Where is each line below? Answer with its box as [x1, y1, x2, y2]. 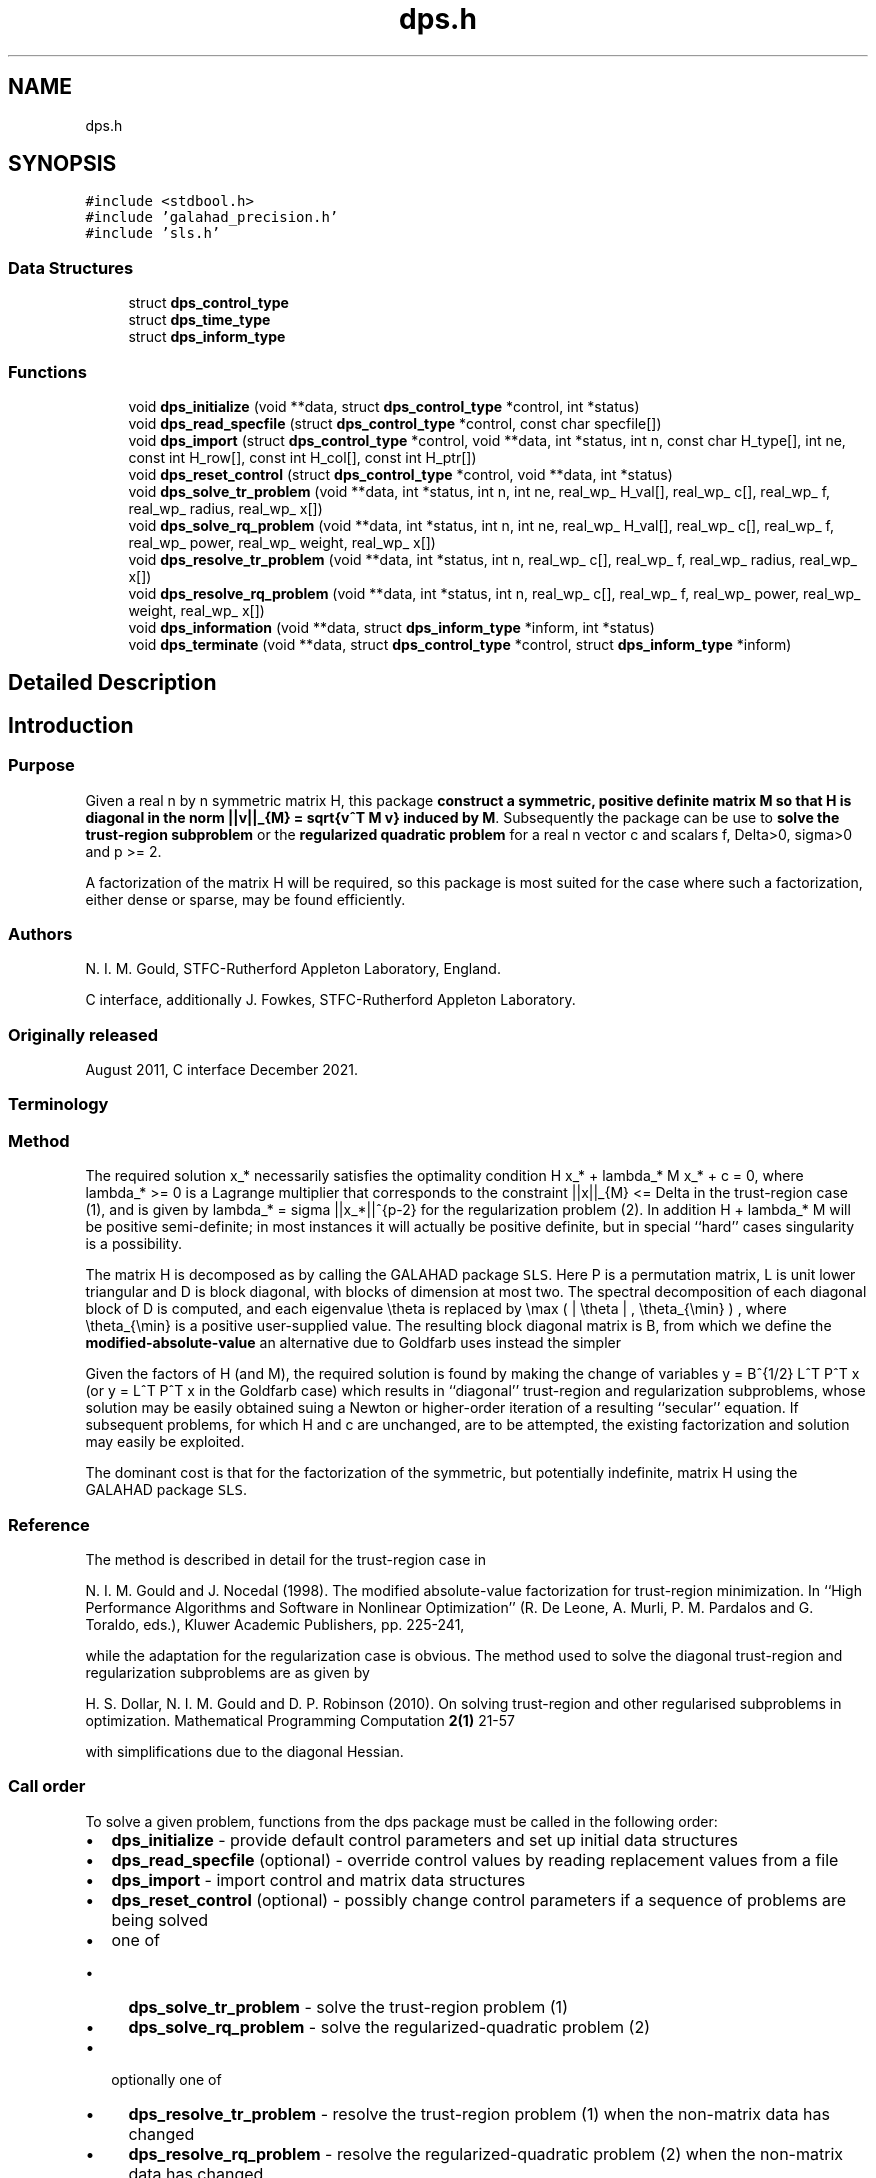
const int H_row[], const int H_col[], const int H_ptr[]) [128, 448, 477, 466]
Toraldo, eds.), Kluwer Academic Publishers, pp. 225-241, [85, 1615, 465, 1633]
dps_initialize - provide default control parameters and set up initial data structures [111, 1829, 739, 1850]
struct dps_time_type [128, 311, 271, 329]
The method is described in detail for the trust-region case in [85, 1550, 486, 1568]
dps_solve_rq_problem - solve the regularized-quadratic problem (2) [128, 2016, 650, 2037]
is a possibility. [85, 1235, 182, 1253]
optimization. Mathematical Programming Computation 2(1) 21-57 [85, 1711, 516, 1729]
